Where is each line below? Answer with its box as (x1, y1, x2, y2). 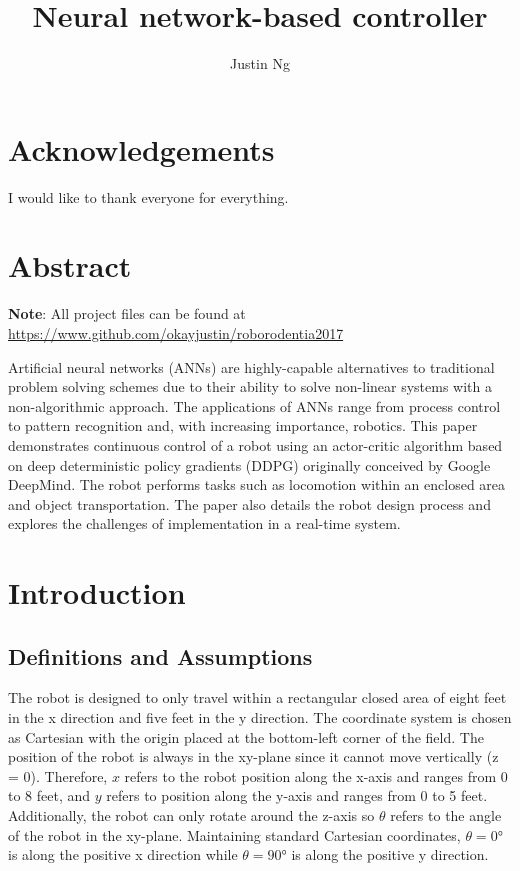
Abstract (8, 245, 132, 286)
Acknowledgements (8, 128, 275, 169)
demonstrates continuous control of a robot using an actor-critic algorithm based (8, 434, 503, 455)
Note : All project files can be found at (8, 303, 246, 324)
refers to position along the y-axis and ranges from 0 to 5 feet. (106, 785, 488, 806)
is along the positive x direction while (8, 844, 238, 865)
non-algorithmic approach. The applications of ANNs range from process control (8, 395, 501, 416)
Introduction (8, 572, 186, 613)
